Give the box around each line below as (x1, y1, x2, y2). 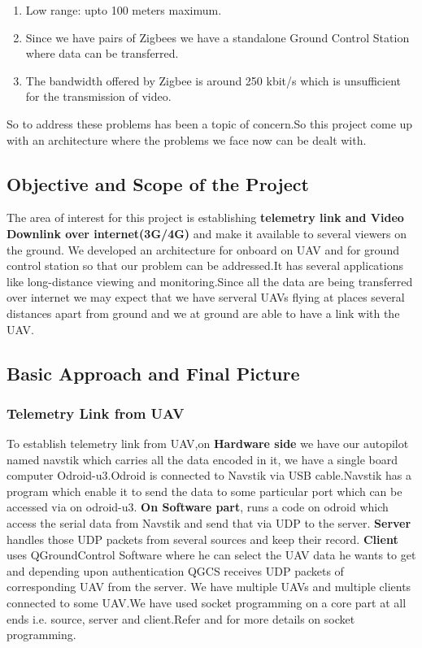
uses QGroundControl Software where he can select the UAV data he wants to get (7, 546, 416, 563)
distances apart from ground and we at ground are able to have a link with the (7, 304, 400, 321)
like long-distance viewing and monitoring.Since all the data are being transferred (7, 272, 413, 289)
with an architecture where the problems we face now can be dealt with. (7, 131, 367, 148)
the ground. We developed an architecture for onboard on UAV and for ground (7, 241, 399, 258)
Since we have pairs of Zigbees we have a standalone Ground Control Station (25, 28, 410, 46)
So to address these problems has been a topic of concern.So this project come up (7, 115, 413, 132)
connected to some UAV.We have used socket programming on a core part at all (7, 594, 407, 611)
